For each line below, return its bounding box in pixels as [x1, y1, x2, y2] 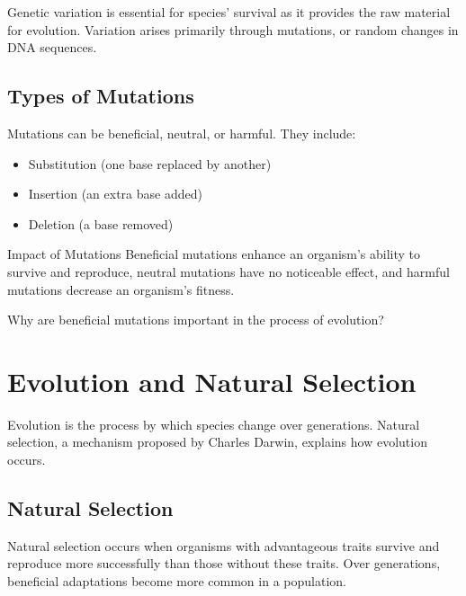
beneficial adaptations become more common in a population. [7, 572, 346, 591]
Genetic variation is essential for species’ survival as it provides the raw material [7, 3, 451, 21]
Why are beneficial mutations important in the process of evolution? [7, 310, 384, 329]
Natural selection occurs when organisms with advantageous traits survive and [7, 536, 440, 555]
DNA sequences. [7, 38, 97, 57]
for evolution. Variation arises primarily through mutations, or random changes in [7, 20, 459, 39]
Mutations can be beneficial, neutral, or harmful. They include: [7, 123, 356, 142]
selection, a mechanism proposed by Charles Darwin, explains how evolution [7, 432, 427, 451]
